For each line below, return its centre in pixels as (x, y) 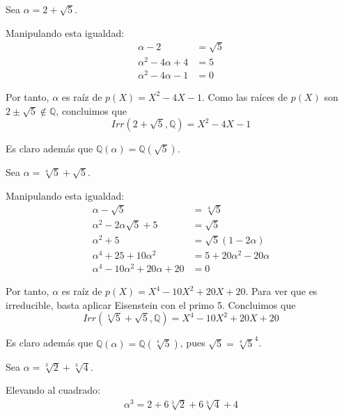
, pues (193, 343)
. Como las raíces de (245, 96)
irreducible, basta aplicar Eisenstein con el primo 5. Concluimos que (151, 304)
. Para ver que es (281, 291)
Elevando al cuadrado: (53, 390)
